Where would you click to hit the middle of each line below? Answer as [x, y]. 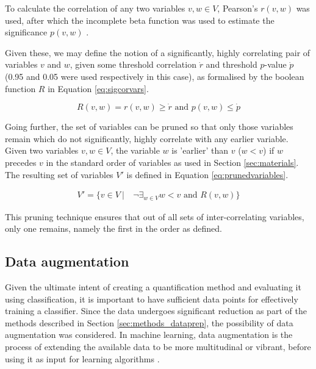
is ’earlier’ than [200, 150]
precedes [21, 162]
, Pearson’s [238, 8]
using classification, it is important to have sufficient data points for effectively [152, 299]
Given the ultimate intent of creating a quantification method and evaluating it [153, 287]
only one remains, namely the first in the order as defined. [113, 228]
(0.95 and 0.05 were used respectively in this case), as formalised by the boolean [155, 76]
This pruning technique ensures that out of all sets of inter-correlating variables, [155, 216]
